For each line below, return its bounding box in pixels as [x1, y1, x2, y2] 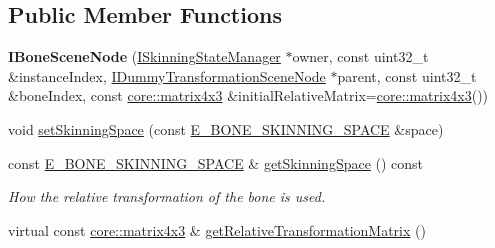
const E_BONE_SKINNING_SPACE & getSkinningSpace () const [8, 152, 424, 173]
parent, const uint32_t [337, 65, 477, 86]
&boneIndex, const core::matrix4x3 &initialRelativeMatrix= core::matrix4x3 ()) [8, 85, 489, 106]
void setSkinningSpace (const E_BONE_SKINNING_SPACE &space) [8, 118, 444, 139]
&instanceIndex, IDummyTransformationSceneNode [8, 65, 326, 86]
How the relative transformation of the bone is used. [8, 186, 326, 207]
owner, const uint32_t [292, 46, 429, 67]
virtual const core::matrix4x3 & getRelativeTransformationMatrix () [8, 219, 426, 240]
